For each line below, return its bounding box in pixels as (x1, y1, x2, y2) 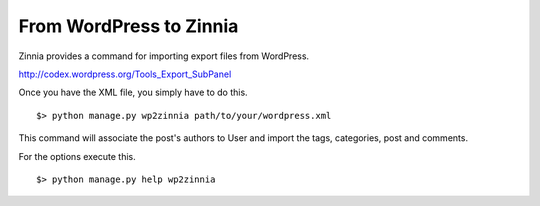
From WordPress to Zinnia (18, 15, 239, 37)
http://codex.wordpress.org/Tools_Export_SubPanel (18, 68, 232, 80)
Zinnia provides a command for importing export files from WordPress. (18, 50, 310, 62)
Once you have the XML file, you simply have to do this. (18, 86, 249, 99)
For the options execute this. (18, 150, 137, 162)
